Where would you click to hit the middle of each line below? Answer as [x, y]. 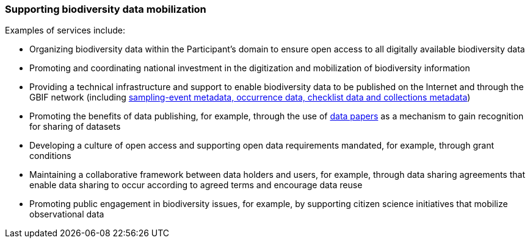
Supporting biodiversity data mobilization [106, 9]
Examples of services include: [65, 30]
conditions [50, 156]
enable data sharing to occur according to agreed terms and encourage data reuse [196, 185]
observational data [67, 214]
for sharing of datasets [75, 127]
